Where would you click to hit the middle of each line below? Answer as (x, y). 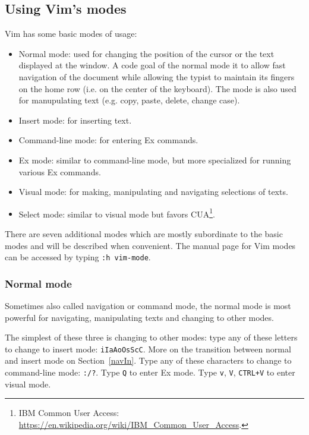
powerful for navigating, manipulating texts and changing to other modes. (139, 317)
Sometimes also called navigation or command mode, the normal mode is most (148, 306)
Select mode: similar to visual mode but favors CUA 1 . (117, 213)
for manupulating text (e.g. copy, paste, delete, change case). (129, 100)
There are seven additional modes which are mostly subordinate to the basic (144, 233)
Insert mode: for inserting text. (75, 120)
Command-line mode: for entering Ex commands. (108, 140)
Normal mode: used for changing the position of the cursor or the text (146, 53)
